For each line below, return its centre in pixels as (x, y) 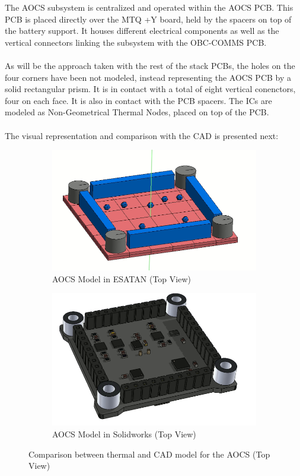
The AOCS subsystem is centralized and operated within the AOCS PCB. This (149, 7)
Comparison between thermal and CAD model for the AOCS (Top (149, 454)
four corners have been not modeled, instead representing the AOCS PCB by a (148, 77)
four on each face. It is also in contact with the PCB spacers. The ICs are (138, 100)
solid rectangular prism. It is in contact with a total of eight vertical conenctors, (150, 89)
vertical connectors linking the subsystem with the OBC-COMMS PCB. (136, 42)
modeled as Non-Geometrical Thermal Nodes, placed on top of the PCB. (137, 112)
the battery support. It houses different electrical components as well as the (142, 31)
